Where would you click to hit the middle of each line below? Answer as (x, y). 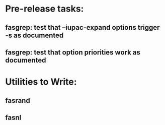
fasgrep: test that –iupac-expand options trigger (82, 27)
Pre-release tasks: (45, 9)
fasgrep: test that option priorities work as (73, 52)
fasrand (18, 101)
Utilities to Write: (41, 82)
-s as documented (34, 35)
